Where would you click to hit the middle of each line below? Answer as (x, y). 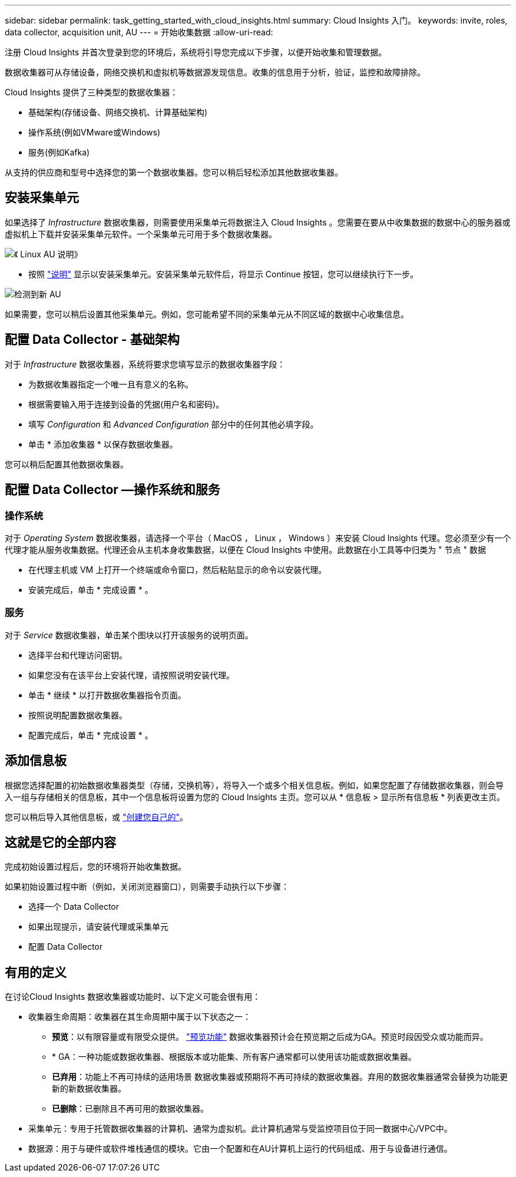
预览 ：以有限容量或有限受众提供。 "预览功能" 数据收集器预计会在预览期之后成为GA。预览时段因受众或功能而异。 (270, 1037)
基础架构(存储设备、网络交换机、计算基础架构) (118, 112)
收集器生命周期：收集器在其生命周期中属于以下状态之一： (140, 1017)
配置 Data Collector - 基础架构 (92, 340)
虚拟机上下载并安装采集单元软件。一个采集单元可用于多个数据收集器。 (141, 234)
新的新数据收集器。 (89, 1089)
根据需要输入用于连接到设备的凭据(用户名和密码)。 (126, 404)
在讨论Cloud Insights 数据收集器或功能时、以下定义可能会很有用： (133, 997)
